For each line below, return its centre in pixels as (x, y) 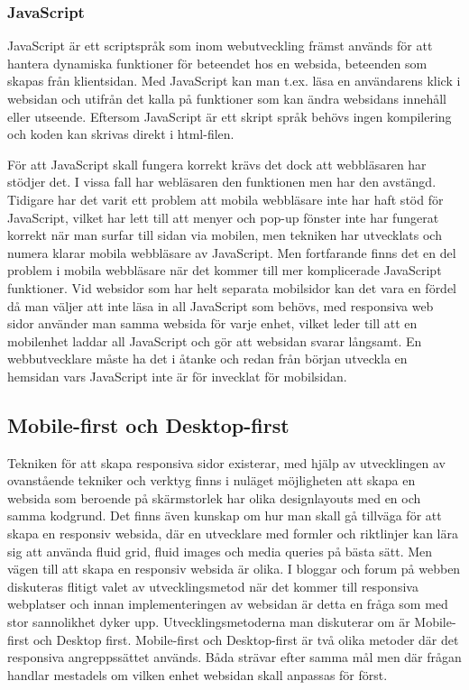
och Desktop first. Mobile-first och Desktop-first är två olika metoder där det (246, 639)
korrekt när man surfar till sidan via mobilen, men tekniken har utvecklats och (225, 235)
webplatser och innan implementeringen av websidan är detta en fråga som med (228, 604)
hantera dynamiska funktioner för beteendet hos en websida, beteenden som (217, 63)
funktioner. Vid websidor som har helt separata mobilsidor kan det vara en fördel (232, 287)
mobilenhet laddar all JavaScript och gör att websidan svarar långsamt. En (215, 340)
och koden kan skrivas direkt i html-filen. (121, 134)
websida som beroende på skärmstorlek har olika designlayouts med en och (214, 497)
